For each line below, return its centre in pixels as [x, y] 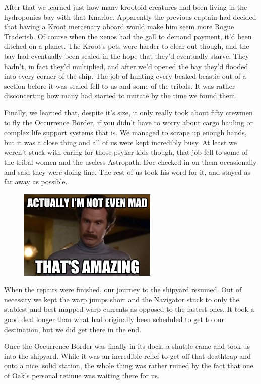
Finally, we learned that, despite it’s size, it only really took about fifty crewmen [128, 112]
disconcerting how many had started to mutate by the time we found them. [121, 95]
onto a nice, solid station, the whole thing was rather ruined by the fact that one [129, 366]
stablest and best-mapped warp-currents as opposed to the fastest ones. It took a [129, 309]
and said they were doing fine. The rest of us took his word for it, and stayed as [127, 172]
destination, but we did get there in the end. [73, 329]
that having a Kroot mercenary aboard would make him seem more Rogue [119, 26]
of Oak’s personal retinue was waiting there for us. [82, 376]
